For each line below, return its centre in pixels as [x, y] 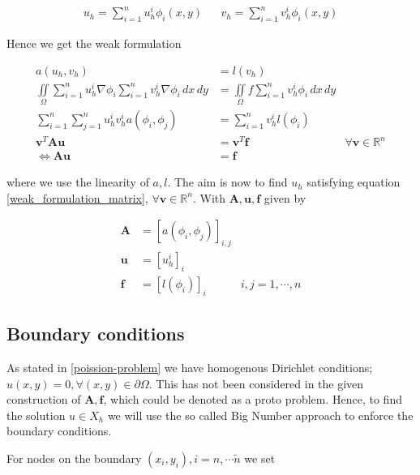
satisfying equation [354, 182]
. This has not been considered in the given [256, 383]
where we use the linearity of [78, 182]
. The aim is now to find [227, 182]
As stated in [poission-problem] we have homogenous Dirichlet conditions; [190, 368]
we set [260, 458]
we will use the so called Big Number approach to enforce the [260, 415]
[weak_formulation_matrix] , [77, 197]
